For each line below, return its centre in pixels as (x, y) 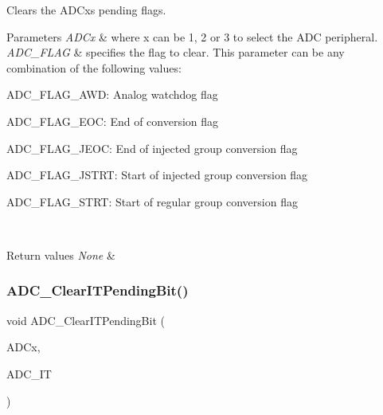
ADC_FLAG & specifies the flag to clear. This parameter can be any (176, 52)
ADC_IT (29, 373)
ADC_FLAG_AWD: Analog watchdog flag (112, 94)
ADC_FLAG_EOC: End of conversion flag (113, 121)
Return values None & (61, 254)
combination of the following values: (94, 67)
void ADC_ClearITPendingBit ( (86, 320)
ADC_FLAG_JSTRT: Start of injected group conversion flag (157, 175)
